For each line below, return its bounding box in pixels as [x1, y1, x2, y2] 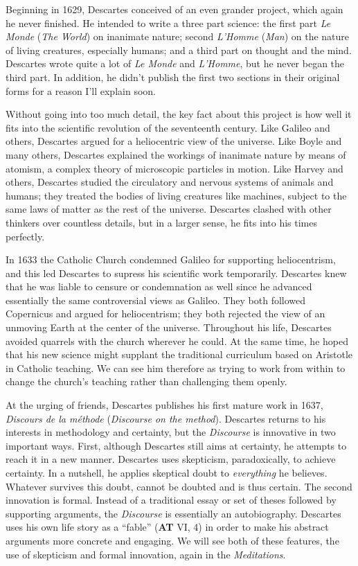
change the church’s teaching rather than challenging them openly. [6, 374, 287, 389]
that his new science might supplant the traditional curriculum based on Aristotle [6, 347, 353, 362]
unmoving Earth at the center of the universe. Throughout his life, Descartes [6, 320, 332, 335]
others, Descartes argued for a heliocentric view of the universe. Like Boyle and [6, 134, 342, 148]
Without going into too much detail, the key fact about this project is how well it [6, 107, 352, 121]
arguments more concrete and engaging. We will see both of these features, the [6, 533, 339, 547]
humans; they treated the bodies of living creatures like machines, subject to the [6, 188, 347, 202]
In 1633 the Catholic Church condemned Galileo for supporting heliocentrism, [6, 252, 336, 267]
